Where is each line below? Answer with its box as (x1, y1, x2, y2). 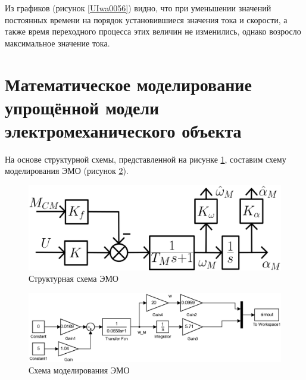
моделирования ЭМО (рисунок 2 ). (5, 164, 129, 177)
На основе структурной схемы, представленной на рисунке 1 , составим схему (5, 152, 286, 165)
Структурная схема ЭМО (29, 272, 118, 285)
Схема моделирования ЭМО (29, 364, 130, 376)
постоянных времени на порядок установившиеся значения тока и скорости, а (5, 13, 288, 26)
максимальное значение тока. (5, 36, 110, 49)
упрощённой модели (5, 95, 160, 119)
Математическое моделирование (5, 71, 252, 96)
